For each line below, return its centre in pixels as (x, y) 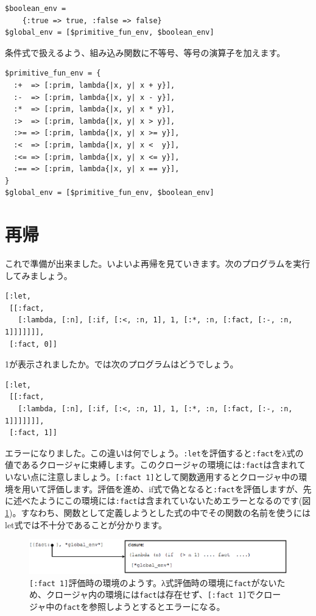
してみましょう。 (39, 275)
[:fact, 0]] (33, 344)
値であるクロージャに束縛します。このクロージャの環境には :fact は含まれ (151, 465)
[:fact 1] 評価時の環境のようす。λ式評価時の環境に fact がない (153, 582)
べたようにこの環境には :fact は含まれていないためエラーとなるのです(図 (166, 501)
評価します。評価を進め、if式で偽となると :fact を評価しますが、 (175, 488)
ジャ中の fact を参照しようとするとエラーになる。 (127, 606)
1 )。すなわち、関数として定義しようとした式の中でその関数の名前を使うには (158, 513)
